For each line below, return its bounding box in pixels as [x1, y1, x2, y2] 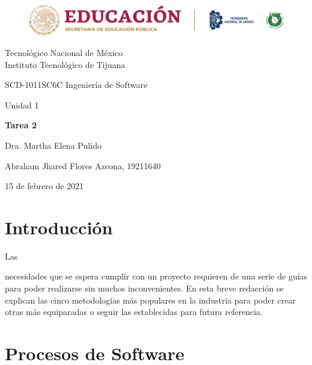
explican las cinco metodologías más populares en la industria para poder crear [5, 293, 296, 306]
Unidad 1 [5, 98, 39, 111]
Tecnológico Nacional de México [5, 46, 123, 58]
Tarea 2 [5, 119, 37, 131]
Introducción [5, 214, 113, 239]
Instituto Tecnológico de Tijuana [5, 58, 126, 70]
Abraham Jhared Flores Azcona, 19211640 [5, 159, 161, 172]
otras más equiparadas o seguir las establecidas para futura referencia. [5, 305, 263, 318]
